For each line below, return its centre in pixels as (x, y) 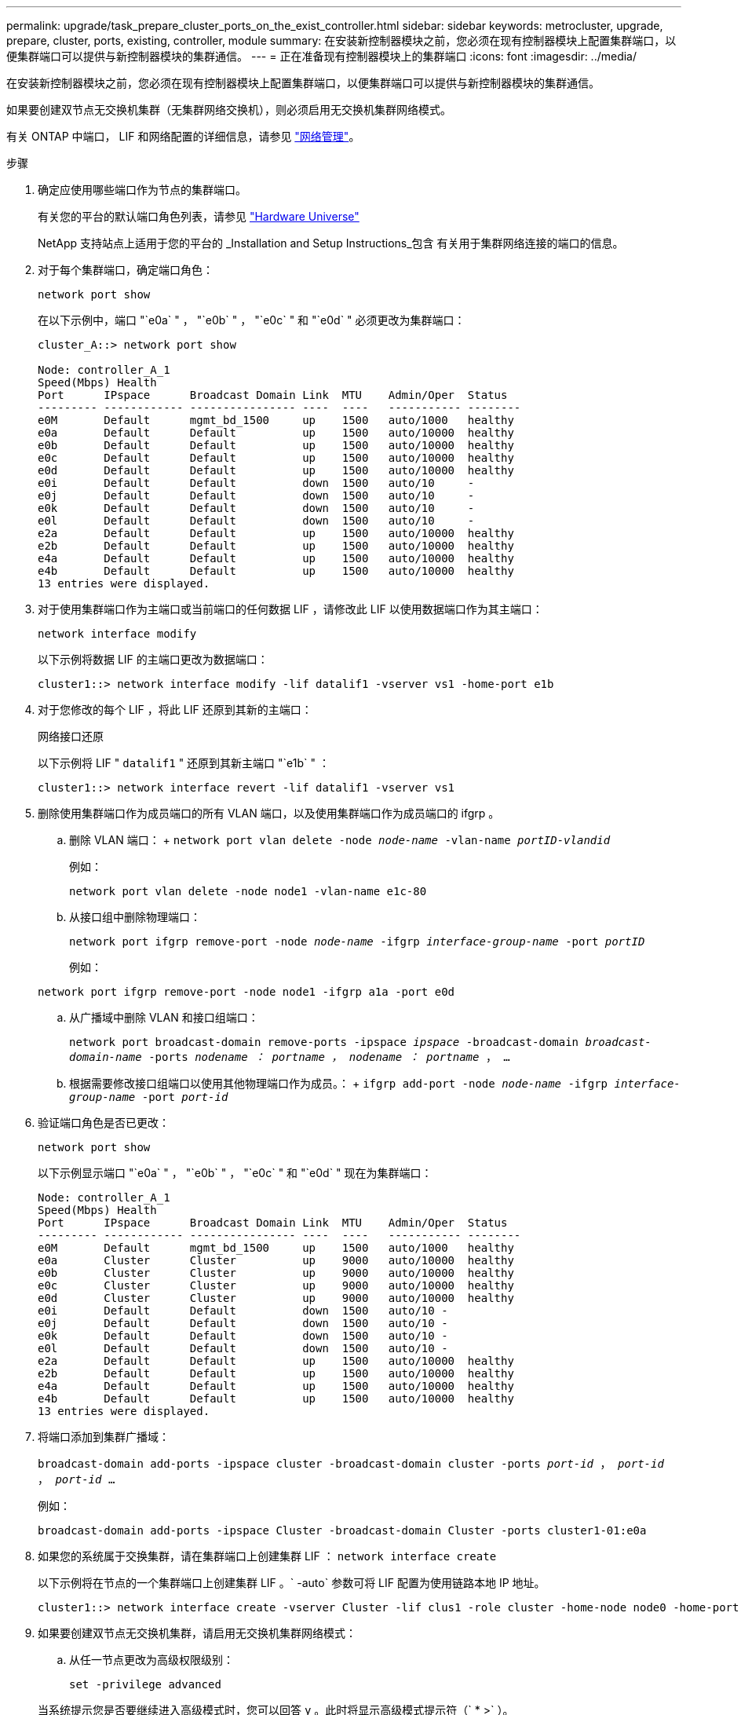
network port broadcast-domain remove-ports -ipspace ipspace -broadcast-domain (324, 1042)
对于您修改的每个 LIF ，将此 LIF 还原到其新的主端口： (175, 709)
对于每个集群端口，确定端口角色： (126, 270)
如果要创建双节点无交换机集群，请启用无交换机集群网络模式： (197, 1633)
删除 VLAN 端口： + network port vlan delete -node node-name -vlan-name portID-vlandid (340, 840)
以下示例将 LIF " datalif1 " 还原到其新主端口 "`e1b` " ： (184, 763)
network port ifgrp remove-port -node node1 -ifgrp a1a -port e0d (246, 992)
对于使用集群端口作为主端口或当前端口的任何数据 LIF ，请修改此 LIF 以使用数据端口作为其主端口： (290, 609)
